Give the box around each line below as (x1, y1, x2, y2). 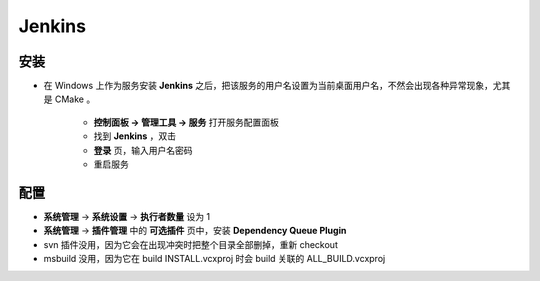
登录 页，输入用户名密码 (93, 144, 193, 156)
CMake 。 (54, 93, 96, 105)
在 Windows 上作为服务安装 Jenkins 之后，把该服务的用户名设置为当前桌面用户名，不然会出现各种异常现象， (43, 80, 494, 92)
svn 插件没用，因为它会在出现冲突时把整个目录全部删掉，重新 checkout (43, 238, 339, 250)
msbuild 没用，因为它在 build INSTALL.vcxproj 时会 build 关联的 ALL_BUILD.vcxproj (43, 253, 386, 265)
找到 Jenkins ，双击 (93, 130, 177, 142)
